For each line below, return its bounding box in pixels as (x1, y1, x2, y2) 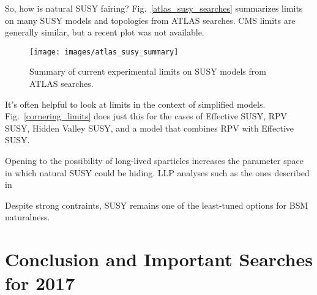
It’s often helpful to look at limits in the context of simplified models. (5, 97, 266, 110)
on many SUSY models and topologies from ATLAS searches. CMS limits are (5, 13, 296, 26)
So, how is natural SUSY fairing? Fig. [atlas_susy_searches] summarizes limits (5, 2, 303, 14)
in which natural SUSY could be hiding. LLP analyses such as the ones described (5, 166, 310, 179)
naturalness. (5, 211, 50, 223)
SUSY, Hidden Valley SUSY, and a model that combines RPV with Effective (5, 121, 294, 134)
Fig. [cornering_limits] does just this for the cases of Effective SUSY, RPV (5, 110, 288, 122)
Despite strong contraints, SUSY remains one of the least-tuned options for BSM (5, 198, 308, 211)
